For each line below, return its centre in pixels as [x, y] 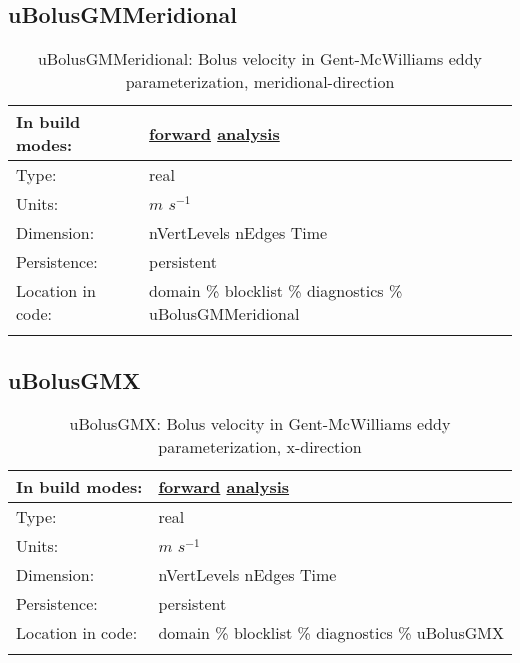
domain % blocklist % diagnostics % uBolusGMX [331, 633]
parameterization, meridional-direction [260, 82]
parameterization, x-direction [260, 447]
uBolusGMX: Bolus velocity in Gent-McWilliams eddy [260, 424]
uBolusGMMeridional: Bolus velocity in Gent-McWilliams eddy [260, 59]
